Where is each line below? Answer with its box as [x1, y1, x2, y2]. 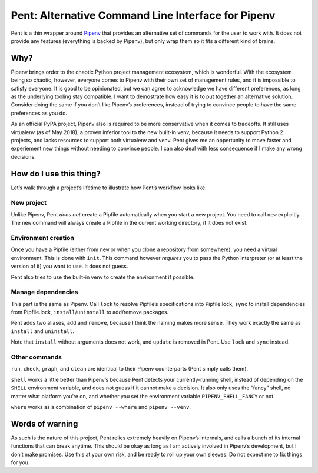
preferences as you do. [11, 109, 68, 116]
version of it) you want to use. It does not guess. [11, 262, 128, 270]
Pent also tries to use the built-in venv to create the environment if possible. [11, 274, 195, 281]
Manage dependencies [11, 288, 78, 297]
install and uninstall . [11, 327, 75, 335]
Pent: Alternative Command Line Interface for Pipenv [11, 9, 276, 22]
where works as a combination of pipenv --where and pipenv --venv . [11, 403, 191, 410]
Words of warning [11, 418, 78, 429]
